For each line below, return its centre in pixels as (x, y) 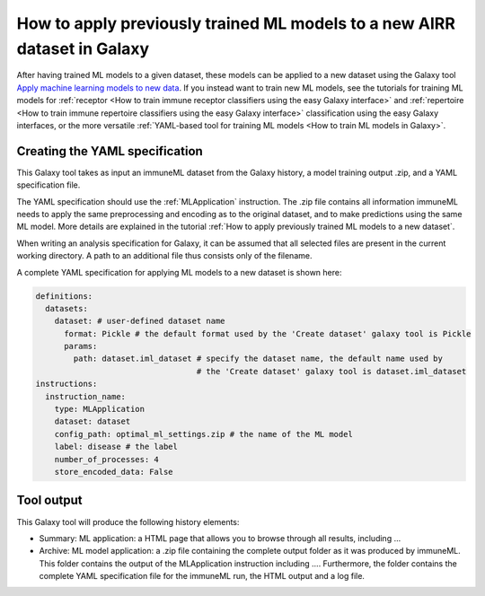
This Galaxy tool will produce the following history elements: (128, 521)
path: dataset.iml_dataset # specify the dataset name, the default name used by (258, 359)
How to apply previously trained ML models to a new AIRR (236, 23)
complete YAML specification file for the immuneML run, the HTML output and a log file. (202, 576)
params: (81, 346)
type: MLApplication (100, 409)
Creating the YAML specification (110, 151)
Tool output (49, 500)
